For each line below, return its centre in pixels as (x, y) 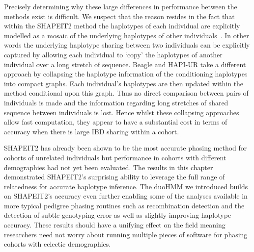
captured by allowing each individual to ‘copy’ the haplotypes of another (113, 54)
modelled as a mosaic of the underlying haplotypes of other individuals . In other (127, 35)
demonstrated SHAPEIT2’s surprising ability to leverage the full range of (114, 177)
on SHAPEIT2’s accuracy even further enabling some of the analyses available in (126, 196)
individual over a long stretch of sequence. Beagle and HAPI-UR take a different (125, 64)
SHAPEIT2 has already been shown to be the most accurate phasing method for (126, 148)
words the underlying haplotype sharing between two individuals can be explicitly (127, 45)
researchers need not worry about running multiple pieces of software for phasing (126, 234)
